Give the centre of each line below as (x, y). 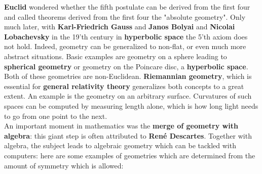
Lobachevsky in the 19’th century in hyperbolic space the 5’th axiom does (126, 36)
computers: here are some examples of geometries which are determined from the (130, 155)
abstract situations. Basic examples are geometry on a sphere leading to (116, 56)
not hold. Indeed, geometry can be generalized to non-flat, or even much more (125, 46)
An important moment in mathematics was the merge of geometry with (121, 126)
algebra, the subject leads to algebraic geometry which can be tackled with (120, 145)
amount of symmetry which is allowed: (64, 165)
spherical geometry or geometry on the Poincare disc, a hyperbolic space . (126, 66)
